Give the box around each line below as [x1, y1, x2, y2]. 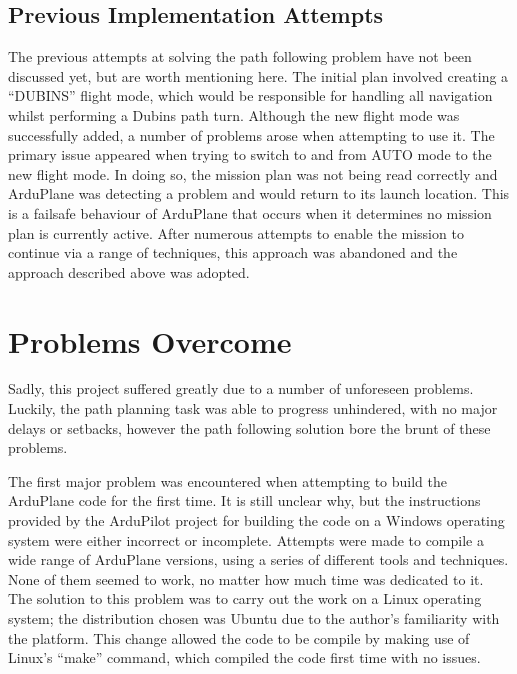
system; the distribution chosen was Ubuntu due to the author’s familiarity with [8, 607, 500, 628]
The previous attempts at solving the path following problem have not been [8, 46, 472, 67]
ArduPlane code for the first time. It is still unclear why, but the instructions [8, 490, 481, 511]
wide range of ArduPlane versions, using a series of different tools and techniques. [8, 549, 509, 570]
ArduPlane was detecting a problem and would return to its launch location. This [8, 183, 510, 204]
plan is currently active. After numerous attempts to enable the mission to [8, 222, 464, 243]
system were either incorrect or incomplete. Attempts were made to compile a [8, 529, 484, 550]
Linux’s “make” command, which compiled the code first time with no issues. [8, 647, 481, 668]
